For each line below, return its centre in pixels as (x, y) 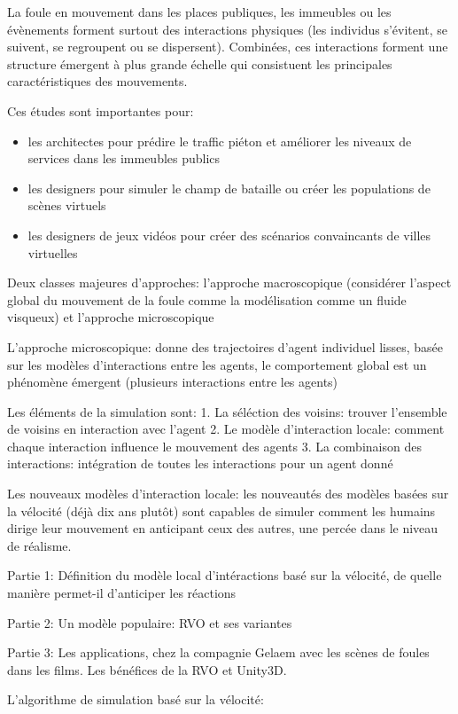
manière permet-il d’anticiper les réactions (122, 593)
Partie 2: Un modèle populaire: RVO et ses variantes (150, 622)
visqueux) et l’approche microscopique (111, 317)
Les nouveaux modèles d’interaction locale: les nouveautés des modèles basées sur (228, 494)
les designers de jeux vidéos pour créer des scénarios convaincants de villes (229, 235)
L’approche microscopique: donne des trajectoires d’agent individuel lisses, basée (225, 346)
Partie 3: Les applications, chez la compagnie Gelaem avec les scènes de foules (218, 652)
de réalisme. (39, 545)
